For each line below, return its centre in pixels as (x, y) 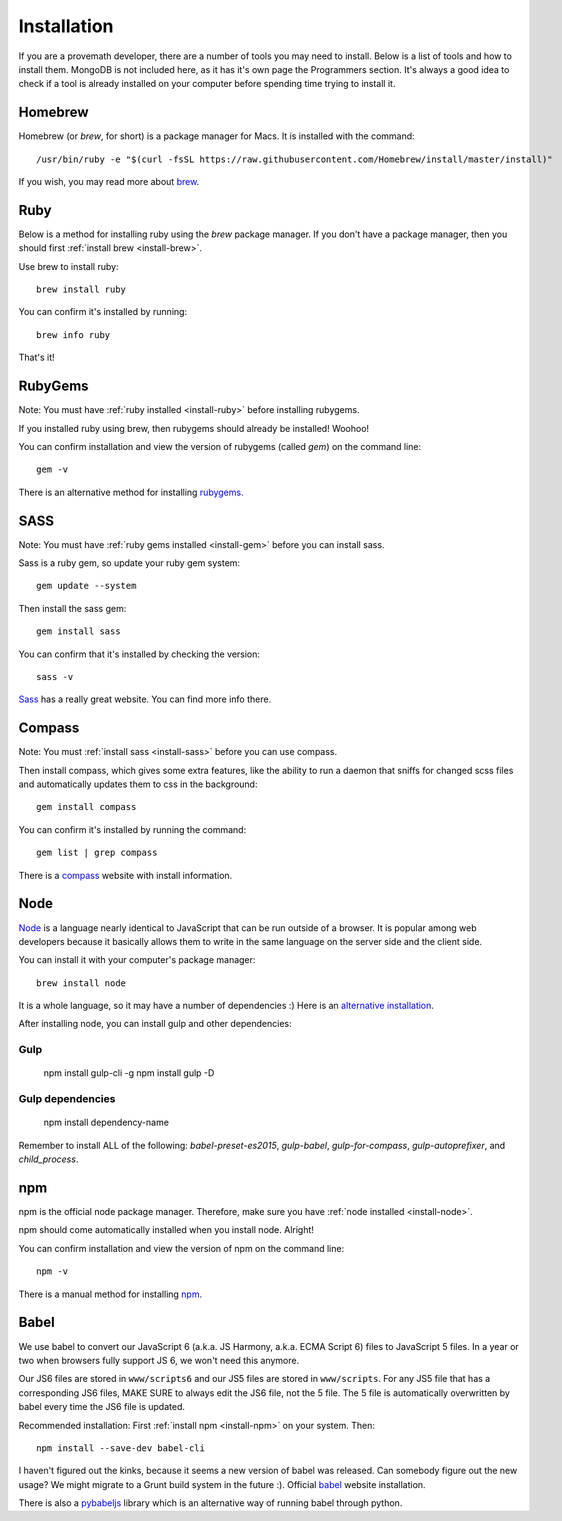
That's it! (36, 357)
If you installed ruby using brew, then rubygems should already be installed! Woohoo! (194, 428)
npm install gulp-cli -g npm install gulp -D (129, 1073)
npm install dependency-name (106, 1122)
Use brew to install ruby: (68, 266)
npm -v (52, 1271)
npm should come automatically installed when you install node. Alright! (166, 1230)
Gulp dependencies (67, 1099)
